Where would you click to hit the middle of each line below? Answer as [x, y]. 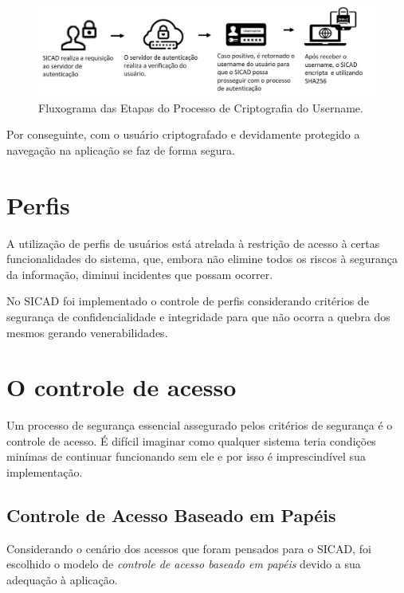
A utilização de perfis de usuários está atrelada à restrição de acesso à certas [193, 243]
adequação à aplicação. [62, 579]
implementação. [45, 472]
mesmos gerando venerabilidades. [87, 332]
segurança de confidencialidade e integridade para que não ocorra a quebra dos [198, 316]
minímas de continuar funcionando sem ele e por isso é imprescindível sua [186, 456]
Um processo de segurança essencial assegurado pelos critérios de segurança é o [200, 425]
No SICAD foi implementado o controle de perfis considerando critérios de [188, 301]
